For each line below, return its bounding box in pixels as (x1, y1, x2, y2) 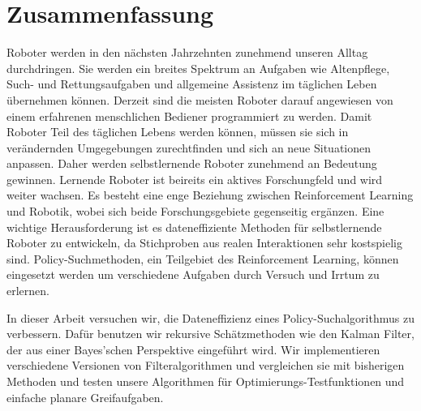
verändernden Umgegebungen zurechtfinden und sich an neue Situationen (6, 139, 372, 156)
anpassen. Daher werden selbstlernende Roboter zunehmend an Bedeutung (6, 155, 377, 172)
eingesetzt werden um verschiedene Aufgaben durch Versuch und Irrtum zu (6, 266, 380, 283)
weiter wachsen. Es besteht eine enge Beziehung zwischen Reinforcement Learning (6, 186, 414, 203)
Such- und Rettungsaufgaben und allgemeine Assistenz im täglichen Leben (6, 75, 377, 92)
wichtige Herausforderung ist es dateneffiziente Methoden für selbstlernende (6, 218, 382, 235)
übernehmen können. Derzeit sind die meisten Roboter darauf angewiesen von (6, 91, 393, 108)
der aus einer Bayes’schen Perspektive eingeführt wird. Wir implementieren (6, 340, 380, 357)
